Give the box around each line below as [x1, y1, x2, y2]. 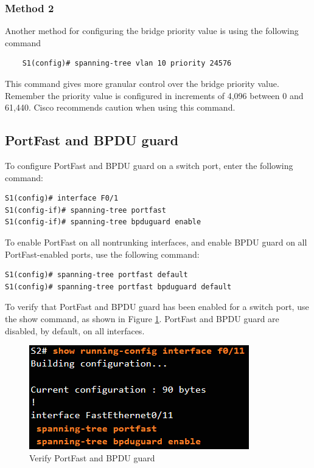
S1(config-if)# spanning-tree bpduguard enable [5, 218, 201, 227]
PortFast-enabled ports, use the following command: [5, 247, 200, 260]
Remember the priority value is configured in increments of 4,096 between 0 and [5, 89, 304, 102]
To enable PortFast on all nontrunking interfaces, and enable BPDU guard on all [5, 235, 307, 248]
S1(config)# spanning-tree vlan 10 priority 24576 [22, 59, 232, 68]
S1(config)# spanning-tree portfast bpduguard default [5, 282, 232, 291]
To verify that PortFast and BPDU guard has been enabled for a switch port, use [5, 300, 309, 313]
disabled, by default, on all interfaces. [5, 324, 145, 337]
